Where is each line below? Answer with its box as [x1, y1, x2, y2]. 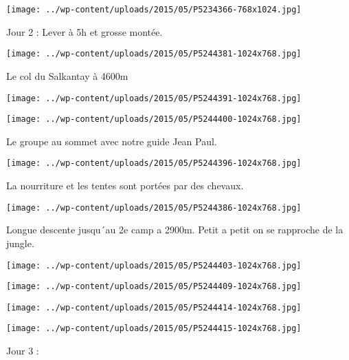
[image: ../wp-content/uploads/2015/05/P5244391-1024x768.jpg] [6, 93, 302, 103]
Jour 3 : [6, 343, 39, 358]
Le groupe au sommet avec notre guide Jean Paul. [6, 134, 217, 148]
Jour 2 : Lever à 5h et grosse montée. [6, 24, 163, 39]
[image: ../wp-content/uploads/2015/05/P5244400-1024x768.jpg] [6, 114, 302, 125]
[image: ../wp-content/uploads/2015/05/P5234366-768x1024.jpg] [6, 5, 302, 14]
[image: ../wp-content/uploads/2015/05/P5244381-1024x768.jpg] [6, 49, 302, 59]
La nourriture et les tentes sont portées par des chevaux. [6, 178, 244, 193]
